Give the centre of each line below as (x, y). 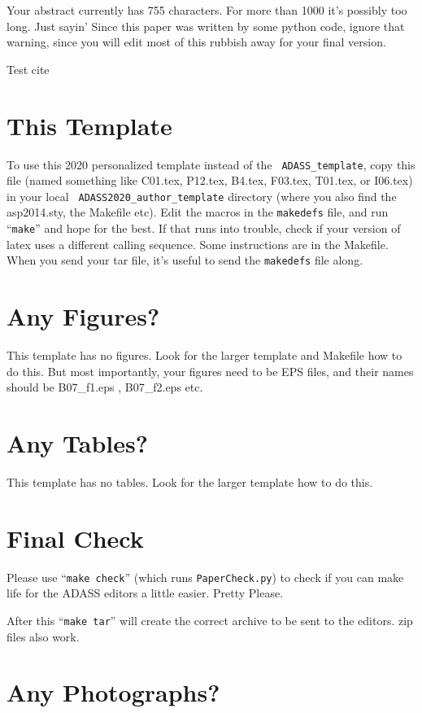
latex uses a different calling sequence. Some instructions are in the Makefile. (198, 244)
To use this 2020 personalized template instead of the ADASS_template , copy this (211, 164)
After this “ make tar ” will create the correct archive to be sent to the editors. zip (210, 620)
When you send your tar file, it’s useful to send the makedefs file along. (185, 260)
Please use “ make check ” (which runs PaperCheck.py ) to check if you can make (205, 577)
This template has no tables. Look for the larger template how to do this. (190, 482)
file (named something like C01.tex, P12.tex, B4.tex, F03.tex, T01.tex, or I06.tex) (210, 180)
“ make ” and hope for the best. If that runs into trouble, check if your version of (204, 228)
